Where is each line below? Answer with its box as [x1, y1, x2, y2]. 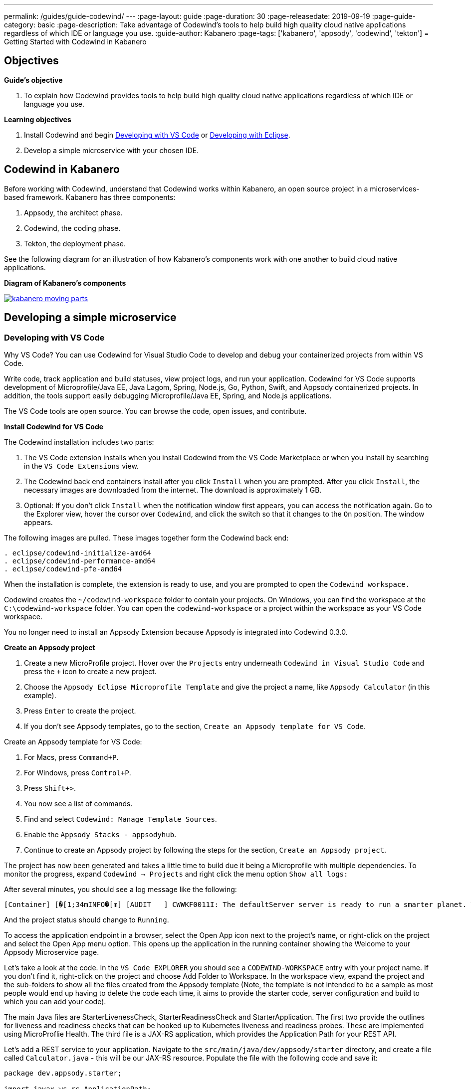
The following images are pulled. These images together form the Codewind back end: [4, 533, 289, 542]
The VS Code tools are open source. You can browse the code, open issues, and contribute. [4, 406, 307, 415]
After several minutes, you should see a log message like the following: [4, 885, 237, 894]
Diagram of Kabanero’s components [4, 278, 126, 287]
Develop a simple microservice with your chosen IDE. [24, 146, 199, 155]
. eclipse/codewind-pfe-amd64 [4, 564, 122, 573]
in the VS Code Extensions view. [24, 461, 139, 470]
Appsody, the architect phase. [24, 208, 123, 217]
